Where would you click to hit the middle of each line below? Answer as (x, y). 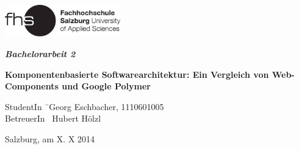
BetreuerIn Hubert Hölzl (53, 118)
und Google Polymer (106, 86)
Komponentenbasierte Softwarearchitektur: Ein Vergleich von (137, 74)
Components (32, 86)
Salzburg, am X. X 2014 (50, 139)
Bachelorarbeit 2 (40, 54)
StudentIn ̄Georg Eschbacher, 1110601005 (85, 106)
